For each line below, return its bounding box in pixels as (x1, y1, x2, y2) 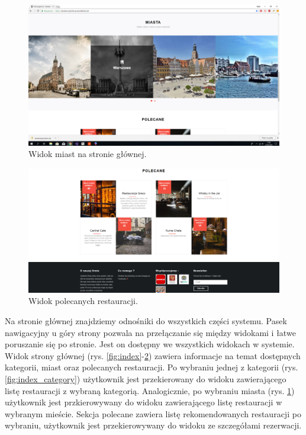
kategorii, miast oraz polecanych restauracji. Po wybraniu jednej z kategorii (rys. (5, 361, 298, 373)
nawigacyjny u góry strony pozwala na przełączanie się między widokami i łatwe (5, 326, 296, 338)
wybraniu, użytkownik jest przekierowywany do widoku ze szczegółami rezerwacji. (5, 419, 302, 431)
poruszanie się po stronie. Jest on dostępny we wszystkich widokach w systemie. (5, 338, 295, 350)
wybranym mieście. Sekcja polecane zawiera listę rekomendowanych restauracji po (5, 407, 301, 420)
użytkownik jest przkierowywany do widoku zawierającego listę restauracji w (5, 396, 282, 408)
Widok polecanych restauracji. (28, 295, 138, 307)
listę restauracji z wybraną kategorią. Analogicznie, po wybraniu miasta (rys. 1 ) (5, 384, 295, 396)
